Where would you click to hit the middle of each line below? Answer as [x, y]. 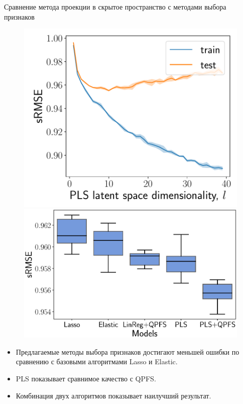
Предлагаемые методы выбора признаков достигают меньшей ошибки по [128, 351]
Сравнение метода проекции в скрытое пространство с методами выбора [115, 7]
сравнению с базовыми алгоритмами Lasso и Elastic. [97, 361]
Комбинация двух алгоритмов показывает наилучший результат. [113, 395]
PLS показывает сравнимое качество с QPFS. [86, 379]
